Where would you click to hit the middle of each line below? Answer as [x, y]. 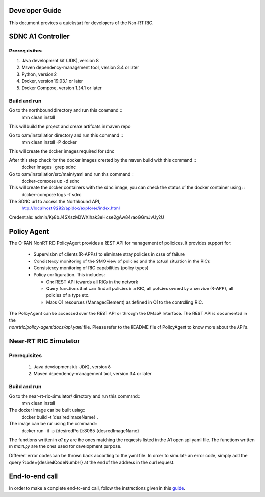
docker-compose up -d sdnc [50, 181]
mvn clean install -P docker [49, 142]
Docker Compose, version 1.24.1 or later [61, 88]
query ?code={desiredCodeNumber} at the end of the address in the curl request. [92, 462]
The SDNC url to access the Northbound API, [55, 202]
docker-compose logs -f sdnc [52, 194]
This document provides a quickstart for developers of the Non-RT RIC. [81, 23]
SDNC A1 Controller [39, 37]
